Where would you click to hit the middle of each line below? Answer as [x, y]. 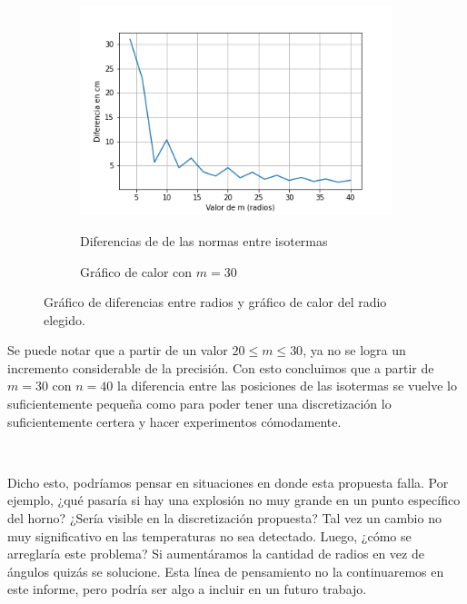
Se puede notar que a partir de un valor [118, 350]
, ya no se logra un [354, 350]
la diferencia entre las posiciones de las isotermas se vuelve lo [287, 386]
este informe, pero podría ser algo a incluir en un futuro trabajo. [187, 589]
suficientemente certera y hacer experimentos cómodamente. [174, 421]
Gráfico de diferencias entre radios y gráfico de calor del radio [215, 302]
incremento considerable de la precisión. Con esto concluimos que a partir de [221, 367]
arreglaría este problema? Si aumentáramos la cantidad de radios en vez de [216, 554]
